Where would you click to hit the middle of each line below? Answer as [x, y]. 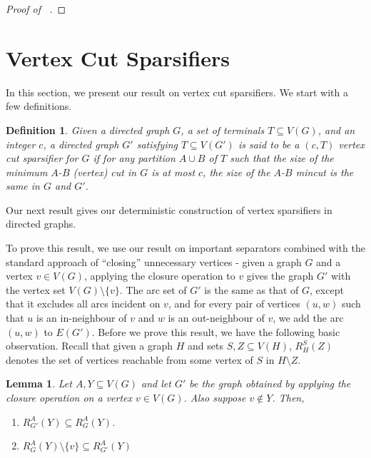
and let [156, 383]
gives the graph [280, 276]
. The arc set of [153, 289]
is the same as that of [251, 289]
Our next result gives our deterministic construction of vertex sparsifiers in [169, 209]
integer [21, 144]
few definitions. [39, 106]
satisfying [157, 144]
